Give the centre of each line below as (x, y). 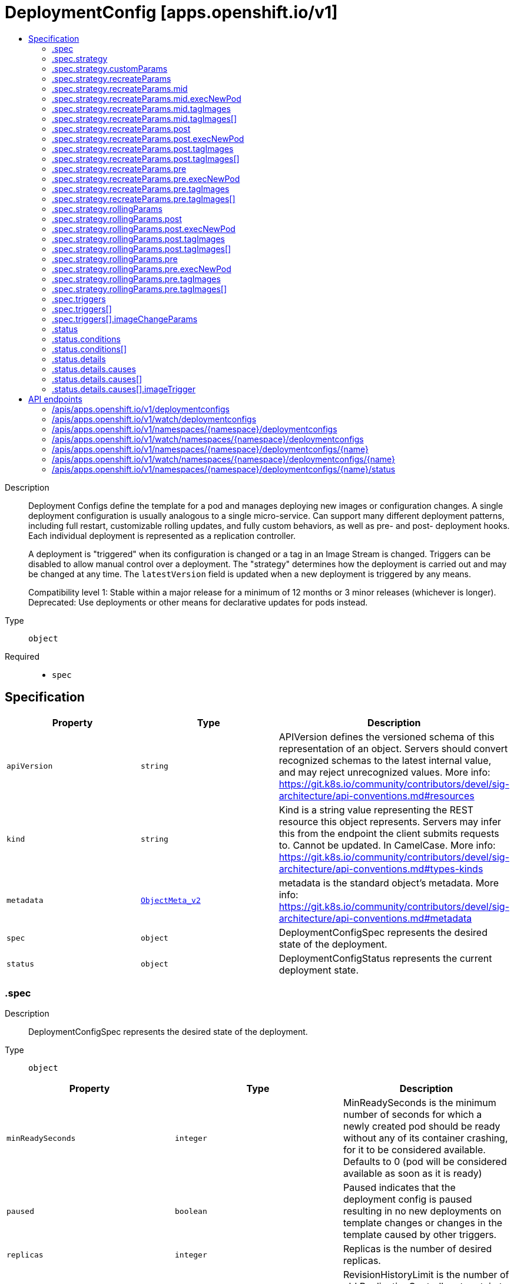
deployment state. (319, 970)
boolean (191, 1211)
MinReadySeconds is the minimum (420, 1103)
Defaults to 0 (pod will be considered (425, 1162)
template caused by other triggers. (420, 1235)
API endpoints (55, 399)
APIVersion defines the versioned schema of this (387, 737)
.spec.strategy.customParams (110, 68)
